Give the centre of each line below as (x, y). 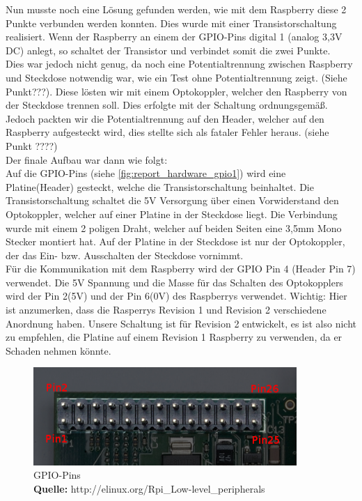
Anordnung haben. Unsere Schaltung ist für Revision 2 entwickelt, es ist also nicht (181, 323)
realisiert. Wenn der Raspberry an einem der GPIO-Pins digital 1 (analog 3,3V (174, 37)
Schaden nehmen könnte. (58, 350)
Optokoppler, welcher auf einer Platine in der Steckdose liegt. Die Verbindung (172, 214)
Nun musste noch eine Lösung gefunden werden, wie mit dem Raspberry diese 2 (176, 9)
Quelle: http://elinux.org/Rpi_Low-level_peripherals (149, 488)
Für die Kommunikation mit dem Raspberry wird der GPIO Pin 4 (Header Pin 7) (181, 269)
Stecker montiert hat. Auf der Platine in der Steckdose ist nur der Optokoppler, (175, 241)
